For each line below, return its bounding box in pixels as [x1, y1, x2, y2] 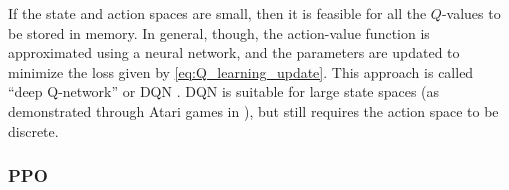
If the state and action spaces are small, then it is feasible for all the [8, 3, 427, 23]
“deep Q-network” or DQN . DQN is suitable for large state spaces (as [8, 81, 440, 102]
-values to [441, 3, 501, 23]
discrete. [8, 120, 59, 141]
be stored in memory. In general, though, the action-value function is [8, 22, 430, 43]
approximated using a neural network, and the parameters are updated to [8, 42, 460, 63]
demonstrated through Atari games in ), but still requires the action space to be [8, 100, 499, 121]
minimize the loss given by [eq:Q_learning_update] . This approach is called [8, 61, 474, 82]
